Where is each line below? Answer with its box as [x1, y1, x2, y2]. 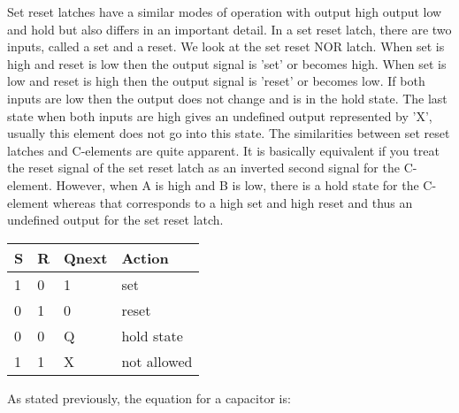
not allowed [121, 350, 193, 371]
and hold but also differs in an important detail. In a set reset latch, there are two [7, 19, 452, 38]
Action [121, 247, 169, 268]
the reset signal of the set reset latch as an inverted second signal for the [7, 158, 400, 177]
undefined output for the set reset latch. [7, 210, 224, 229]
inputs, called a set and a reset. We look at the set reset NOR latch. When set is [7, 37, 445, 56]
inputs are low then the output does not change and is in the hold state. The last [7, 88, 448, 107]
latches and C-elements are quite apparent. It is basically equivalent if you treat [7, 141, 440, 159]
